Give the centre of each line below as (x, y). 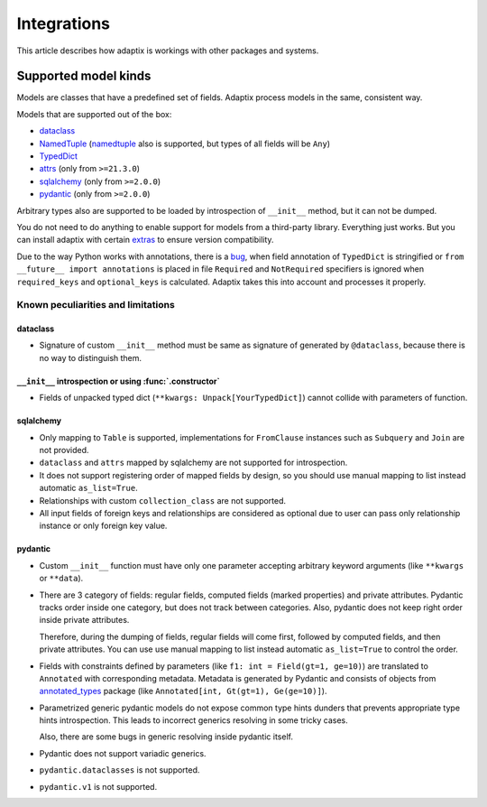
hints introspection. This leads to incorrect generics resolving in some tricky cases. (194, 720)
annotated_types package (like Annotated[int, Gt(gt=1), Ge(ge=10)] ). (183, 691)
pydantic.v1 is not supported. (98, 786)
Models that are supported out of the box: (94, 114)
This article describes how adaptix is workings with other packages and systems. (168, 51)
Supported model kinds (84, 76)
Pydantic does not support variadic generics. (123, 753)
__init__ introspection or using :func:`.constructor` (118, 381)
